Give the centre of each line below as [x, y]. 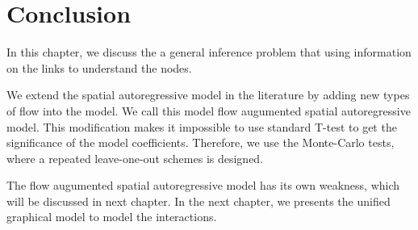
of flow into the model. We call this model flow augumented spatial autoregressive [209, 110]
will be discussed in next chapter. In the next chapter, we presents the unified [199, 201]
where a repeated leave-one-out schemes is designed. [135, 158]
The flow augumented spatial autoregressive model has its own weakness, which [203, 185]
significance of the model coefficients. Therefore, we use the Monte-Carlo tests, [201, 142]
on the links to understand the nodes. [99, 67]
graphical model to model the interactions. [112, 217]
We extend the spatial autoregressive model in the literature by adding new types [208, 95]
